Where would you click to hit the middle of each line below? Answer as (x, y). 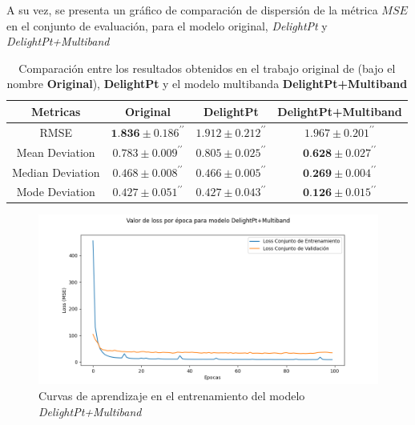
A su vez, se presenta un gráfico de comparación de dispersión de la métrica (192, 10)
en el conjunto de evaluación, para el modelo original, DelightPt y (167, 25)
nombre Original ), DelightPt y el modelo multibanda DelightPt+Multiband (207, 84)
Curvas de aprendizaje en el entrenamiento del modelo (172, 396)
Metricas (56, 111)
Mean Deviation (56, 152)
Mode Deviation (56, 192)
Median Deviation (56, 172)
